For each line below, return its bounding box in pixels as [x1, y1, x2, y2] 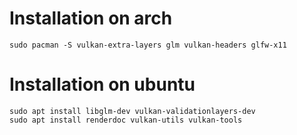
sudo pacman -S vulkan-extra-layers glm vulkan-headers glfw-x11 [9, 40, 287, 50]
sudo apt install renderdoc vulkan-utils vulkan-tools [9, 115, 243, 125]
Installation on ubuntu [9, 73, 196, 96]
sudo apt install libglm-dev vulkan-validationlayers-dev [9, 106, 256, 116]
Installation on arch [9, 7, 173, 30]
